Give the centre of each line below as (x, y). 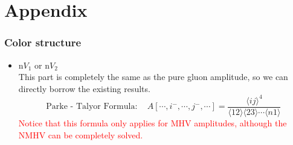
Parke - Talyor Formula (91, 107)
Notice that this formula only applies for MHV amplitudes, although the (153, 122)
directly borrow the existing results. (84, 88)
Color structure (43, 42)
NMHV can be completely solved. (81, 134)
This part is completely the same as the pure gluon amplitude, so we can (153, 77)
